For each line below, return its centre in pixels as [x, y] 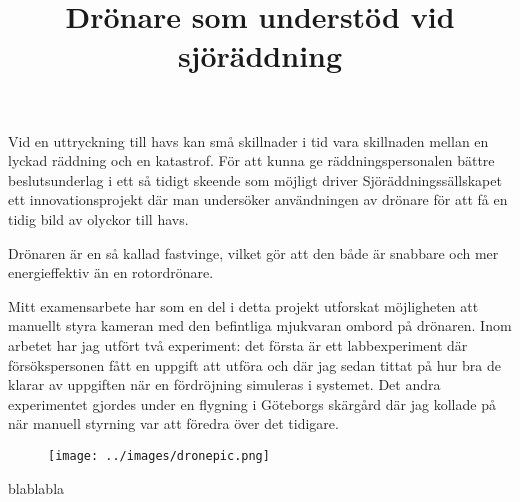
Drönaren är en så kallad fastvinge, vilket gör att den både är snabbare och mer [253, 252]
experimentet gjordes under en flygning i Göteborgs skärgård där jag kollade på [252, 403]
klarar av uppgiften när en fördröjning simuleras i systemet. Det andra [224, 384]
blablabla [36, 487]
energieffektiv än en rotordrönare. [111, 272]
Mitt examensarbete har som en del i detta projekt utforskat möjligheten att [243, 305]
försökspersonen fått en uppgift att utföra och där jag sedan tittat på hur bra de [254, 364]
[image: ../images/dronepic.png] [159, 455]
